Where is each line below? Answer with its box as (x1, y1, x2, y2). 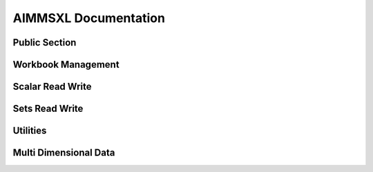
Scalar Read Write (12, 81, 92, 93)
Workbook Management (12, 59, 120, 70)
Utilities (12, 125, 47, 137)
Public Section (12, 37, 77, 48)
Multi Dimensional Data (12, 147, 115, 159)
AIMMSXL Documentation (12, 10, 166, 26)
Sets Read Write (12, 103, 84, 115)
